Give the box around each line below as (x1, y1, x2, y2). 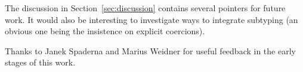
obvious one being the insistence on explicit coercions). (5, 25, 205, 37)
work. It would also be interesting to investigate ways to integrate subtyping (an (5, 13, 298, 25)
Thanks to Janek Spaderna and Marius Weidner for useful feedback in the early (5, 44, 296, 57)
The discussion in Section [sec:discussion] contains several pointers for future (5, 2, 286, 14)
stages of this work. (5, 56, 76, 68)
